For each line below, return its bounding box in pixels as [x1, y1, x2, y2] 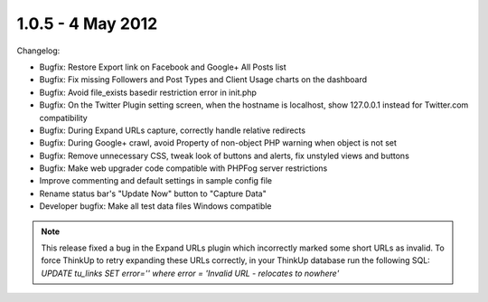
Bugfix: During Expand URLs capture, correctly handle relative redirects [39, 125, 306, 136]
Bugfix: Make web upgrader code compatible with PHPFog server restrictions [39, 163, 328, 174]
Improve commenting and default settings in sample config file [39, 175, 273, 186]
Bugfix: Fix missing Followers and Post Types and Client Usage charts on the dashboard [39, 74, 368, 85]
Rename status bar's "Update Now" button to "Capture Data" [39, 188, 267, 199]
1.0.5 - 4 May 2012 [16, 14, 158, 33]
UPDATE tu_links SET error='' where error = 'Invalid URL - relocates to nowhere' [41, 268, 340, 278]
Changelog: [16, 45, 61, 56]
